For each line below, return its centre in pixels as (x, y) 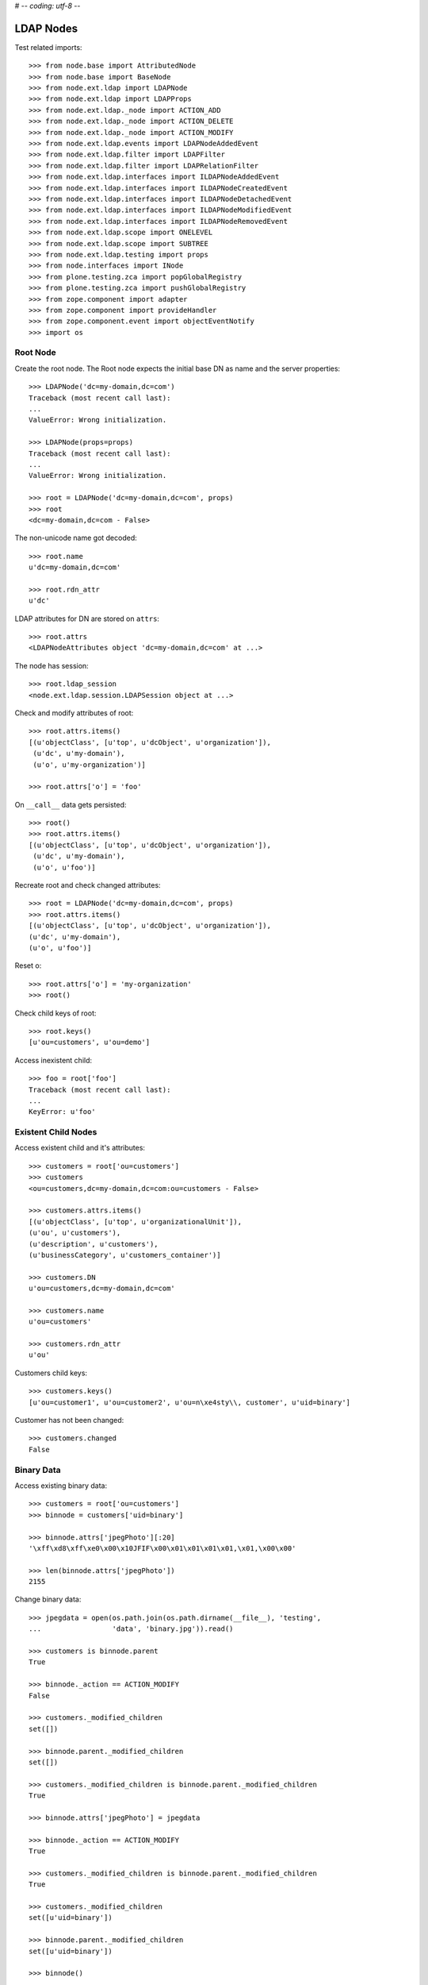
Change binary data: (48, 1599)
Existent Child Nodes (56, 1132)
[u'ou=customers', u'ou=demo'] (90, 1043)
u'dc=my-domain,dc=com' (75, 567)
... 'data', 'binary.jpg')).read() (131, 1629)
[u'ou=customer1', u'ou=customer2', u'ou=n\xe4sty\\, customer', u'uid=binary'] (190, 1402)
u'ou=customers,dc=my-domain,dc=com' (102, 1289)
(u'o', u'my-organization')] (90, 765)
